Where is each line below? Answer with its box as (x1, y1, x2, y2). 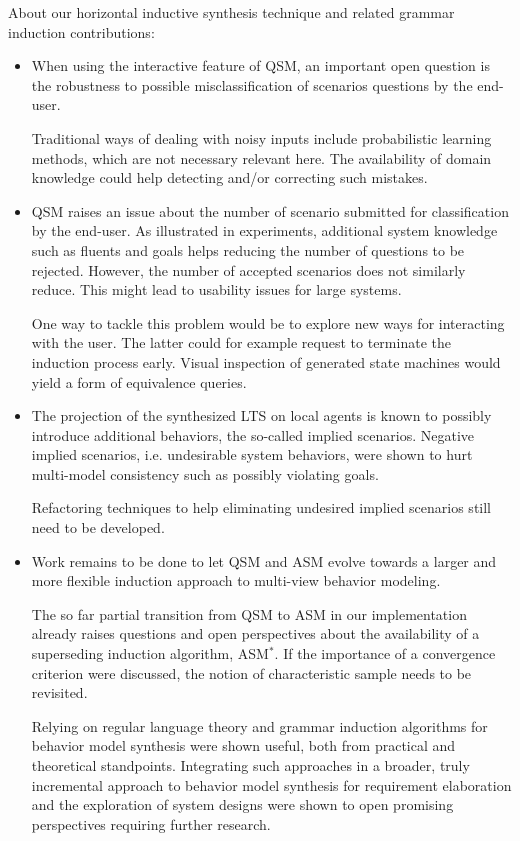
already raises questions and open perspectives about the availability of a (31, 623, 480, 644)
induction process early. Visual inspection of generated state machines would (31, 351, 501, 372)
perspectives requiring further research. (31, 813, 271, 834)
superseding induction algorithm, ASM (31, 643, 269, 664)
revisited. (31, 682, 88, 703)
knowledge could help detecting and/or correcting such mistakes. (31, 167, 428, 188)
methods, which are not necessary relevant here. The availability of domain (31, 147, 492, 168)
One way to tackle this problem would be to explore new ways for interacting (31, 312, 505, 333)
